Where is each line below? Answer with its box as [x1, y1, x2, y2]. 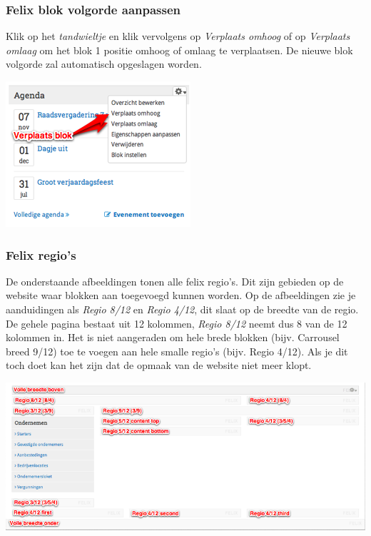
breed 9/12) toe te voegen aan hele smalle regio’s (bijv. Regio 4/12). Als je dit [6, 343, 348, 358]
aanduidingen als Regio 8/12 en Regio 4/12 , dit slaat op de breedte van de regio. [6, 302, 359, 316]
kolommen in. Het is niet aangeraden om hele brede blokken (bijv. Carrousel [6, 330, 340, 345]
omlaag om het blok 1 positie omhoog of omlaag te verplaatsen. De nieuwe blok [6, 42, 353, 57]
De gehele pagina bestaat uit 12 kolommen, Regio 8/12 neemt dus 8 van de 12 [6, 315, 347, 330]
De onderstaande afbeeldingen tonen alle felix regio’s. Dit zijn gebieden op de [6, 273, 344, 288]
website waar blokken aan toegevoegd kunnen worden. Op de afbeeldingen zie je [6, 288, 356, 303]
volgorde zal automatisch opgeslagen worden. [6, 56, 202, 71]
